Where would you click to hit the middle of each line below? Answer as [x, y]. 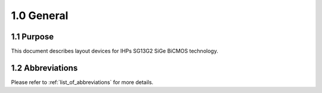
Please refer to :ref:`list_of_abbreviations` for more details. [82, 82]
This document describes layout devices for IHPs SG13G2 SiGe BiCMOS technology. [115, 51]
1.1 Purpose [32, 37]
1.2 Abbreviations [44, 68]
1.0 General [40, 15]
